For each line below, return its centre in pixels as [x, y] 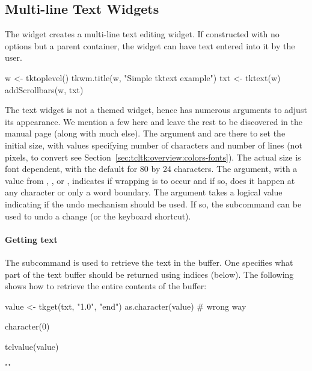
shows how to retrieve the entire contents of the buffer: [106, 286]
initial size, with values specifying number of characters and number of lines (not [154, 145]
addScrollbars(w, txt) [44, 89]
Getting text [31, 239]
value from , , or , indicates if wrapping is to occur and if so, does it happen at [150, 180]
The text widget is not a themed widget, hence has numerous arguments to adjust [156, 110]
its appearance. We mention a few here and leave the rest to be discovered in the [154, 121]
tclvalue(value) [32, 346]
